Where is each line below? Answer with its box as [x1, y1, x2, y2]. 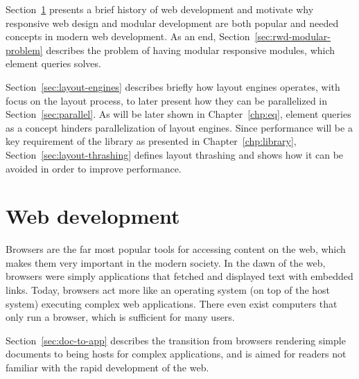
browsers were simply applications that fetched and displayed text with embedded [6, 269, 353, 283]
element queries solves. [6, 56, 101, 71]
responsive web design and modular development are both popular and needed [6, 15, 339, 30]
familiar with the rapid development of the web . [6, 360, 209, 374]
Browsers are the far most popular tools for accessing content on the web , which [6, 242, 346, 256]
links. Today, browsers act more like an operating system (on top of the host [6, 283, 331, 297]
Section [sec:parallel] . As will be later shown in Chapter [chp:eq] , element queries [6, 107, 351, 121]
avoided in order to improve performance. [6, 161, 182, 175]
